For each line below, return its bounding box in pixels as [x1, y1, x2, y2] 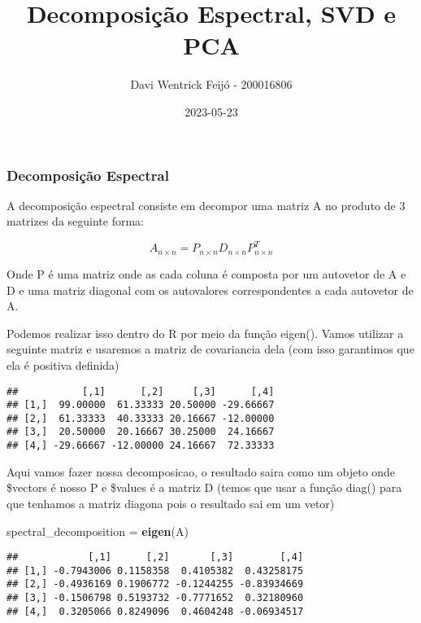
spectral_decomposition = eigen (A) [7, 522, 189, 539]
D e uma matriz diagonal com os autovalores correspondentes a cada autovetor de [7, 281, 414, 298]
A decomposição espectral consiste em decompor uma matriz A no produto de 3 [7, 196, 406, 213]
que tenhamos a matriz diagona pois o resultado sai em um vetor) [7, 494, 335, 511]
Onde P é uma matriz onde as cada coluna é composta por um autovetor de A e [7, 265, 406, 282]
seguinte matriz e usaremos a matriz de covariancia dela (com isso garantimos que [7, 340, 414, 358]
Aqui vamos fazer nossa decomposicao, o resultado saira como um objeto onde [7, 463, 396, 480]
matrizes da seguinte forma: [7, 213, 144, 230]
